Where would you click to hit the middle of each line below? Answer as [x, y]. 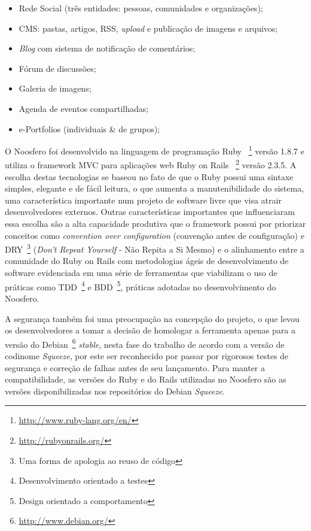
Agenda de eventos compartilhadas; [84, 108]
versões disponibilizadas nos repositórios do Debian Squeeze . [115, 391]
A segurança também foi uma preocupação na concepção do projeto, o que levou [152, 318]
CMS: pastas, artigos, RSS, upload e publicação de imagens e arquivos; [148, 28]
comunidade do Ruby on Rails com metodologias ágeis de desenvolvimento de [147, 261]
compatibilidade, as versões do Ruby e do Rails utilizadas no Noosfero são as [146, 379]
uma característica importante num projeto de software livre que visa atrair [143, 200]
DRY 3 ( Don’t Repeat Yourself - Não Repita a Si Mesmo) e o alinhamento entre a [155, 248]
